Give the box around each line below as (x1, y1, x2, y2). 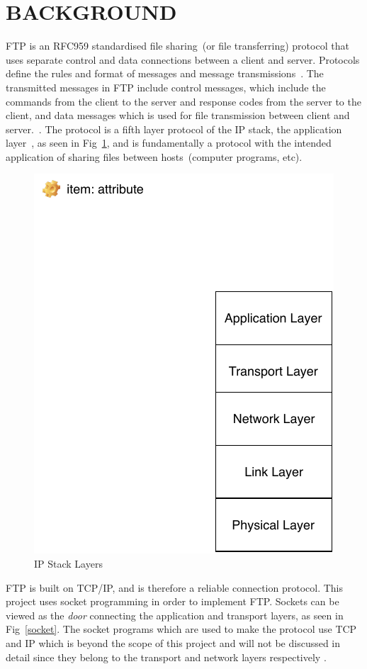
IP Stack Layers (34, 556, 103, 571)
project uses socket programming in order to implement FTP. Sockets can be (6, 594, 339, 609)
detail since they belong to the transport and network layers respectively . (6, 649, 327, 664)
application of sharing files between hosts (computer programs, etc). (6, 149, 303, 164)
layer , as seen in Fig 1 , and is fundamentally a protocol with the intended (6, 135, 332, 150)
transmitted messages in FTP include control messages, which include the (6, 79, 326, 94)
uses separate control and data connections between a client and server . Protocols (6, 52, 360, 67)
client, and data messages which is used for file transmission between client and (6, 108, 350, 123)
